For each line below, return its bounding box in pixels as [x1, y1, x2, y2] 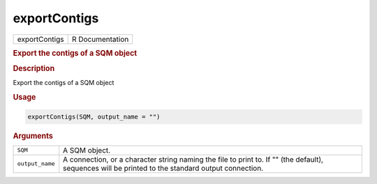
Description [13, 63, 55, 73]
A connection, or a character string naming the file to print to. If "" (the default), [63, 154, 324, 164]
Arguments [13, 131, 54, 141]
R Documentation [71, 34, 129, 44]
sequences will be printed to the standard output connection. [63, 163, 264, 173]
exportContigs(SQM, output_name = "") [27, 112, 161, 121]
